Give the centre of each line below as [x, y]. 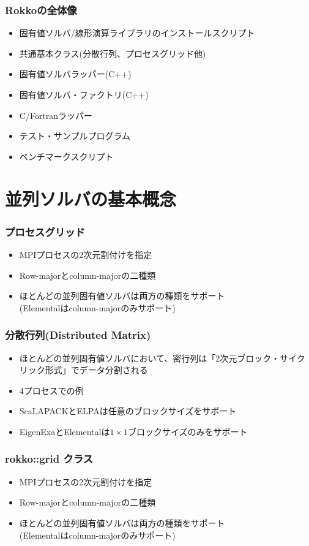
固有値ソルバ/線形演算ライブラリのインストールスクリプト [137, 33]
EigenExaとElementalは [65, 431]
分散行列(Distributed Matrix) [78, 335]
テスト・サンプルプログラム [75, 136]
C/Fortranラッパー [56, 115]
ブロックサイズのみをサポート [188, 431]
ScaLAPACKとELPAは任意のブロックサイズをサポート [128, 411]
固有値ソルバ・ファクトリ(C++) [84, 94]
